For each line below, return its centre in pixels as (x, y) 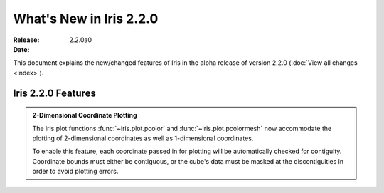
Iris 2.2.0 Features (54, 93)
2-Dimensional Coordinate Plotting (85, 115)
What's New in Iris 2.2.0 (86, 19)
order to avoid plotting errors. (75, 172)
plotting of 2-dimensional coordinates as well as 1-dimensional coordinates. (143, 138)
